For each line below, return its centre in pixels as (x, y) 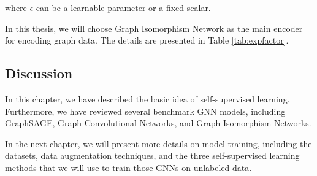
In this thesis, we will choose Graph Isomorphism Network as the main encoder (154, 28)
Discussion (39, 73)
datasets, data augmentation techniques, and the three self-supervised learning (152, 155)
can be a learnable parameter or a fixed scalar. (123, 7)
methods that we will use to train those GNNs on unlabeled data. (128, 167)
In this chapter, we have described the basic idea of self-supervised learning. (147, 98)
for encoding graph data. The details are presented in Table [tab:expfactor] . (147, 40)
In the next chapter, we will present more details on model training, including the (158, 143)
